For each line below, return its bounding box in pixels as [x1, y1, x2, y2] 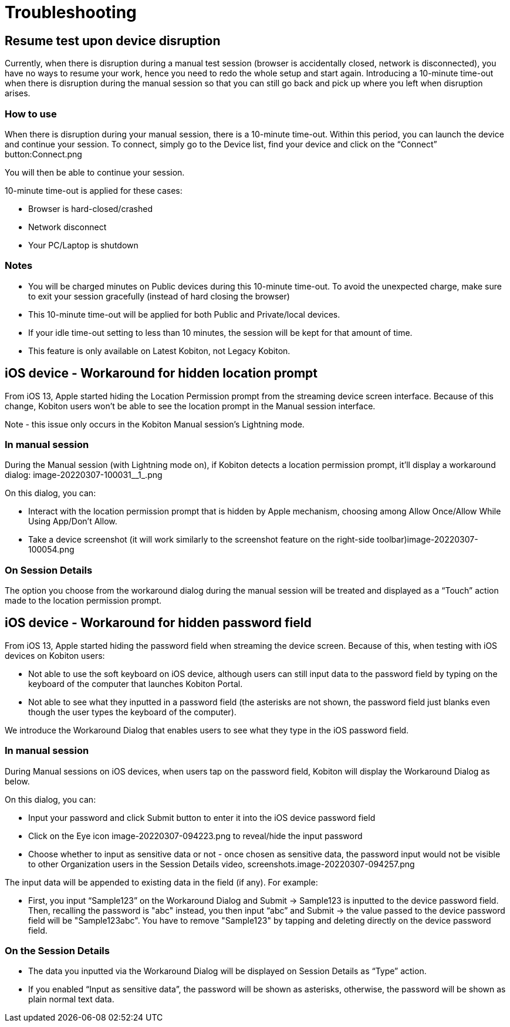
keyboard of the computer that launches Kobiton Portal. [28, 678, 243, 689]
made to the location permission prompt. [5, 595, 161, 606]
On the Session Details [5, 944, 110, 957]
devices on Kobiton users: [5, 650, 105, 661]
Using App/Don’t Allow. [28, 516, 117, 527]
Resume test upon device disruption [5, 33, 221, 48]
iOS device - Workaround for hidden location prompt [5, 366, 318, 381]
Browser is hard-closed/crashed [28, 203, 153, 214]
